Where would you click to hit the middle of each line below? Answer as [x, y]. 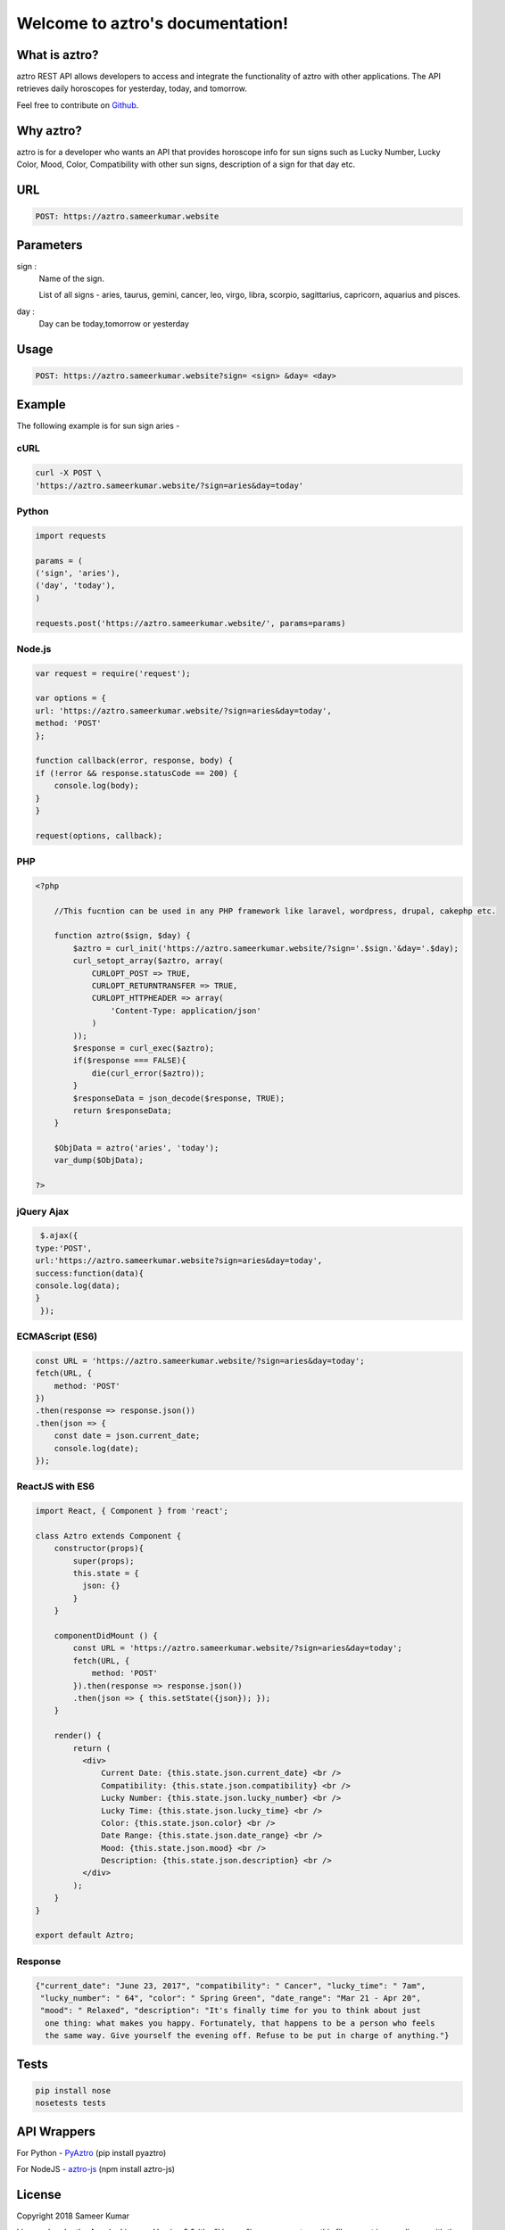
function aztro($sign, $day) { [122, 936]
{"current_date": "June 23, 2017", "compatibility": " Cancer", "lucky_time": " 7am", [231, 1986]
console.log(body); [97, 786]
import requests [71, 536]
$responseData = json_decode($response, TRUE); [179, 1098]
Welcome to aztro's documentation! [153, 23]
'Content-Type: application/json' [186, 1011]
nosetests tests [71, 2103]
